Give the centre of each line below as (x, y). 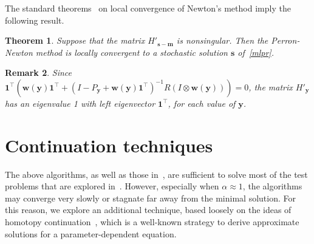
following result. (35, 20)
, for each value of (202, 103)
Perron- (285, 40)
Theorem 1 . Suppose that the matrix (75, 40)
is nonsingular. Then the (222, 40)
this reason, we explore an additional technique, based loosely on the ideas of (148, 210)
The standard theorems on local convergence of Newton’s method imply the (148, 8)
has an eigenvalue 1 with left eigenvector (80, 103)
